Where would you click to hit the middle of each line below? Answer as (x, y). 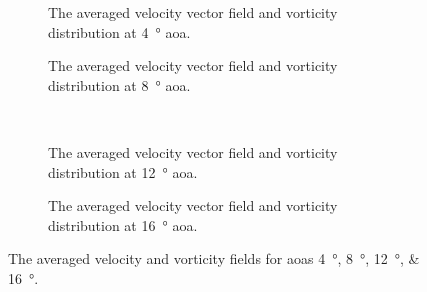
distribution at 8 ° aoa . (119, 84)
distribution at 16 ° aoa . (123, 224)
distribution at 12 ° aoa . (123, 171)
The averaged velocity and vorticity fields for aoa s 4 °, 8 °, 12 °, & (214, 258)
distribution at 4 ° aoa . (119, 31)
